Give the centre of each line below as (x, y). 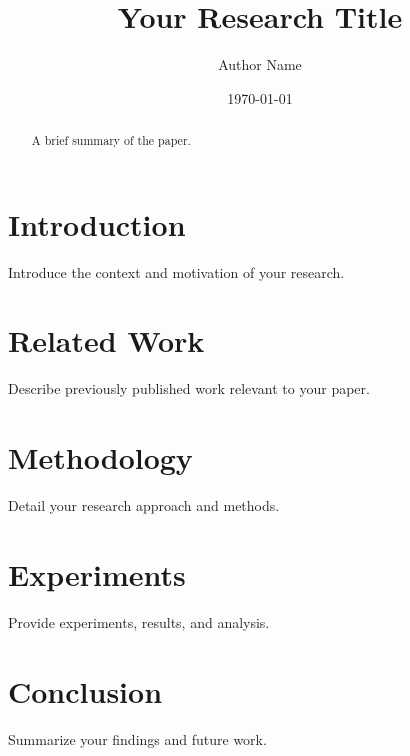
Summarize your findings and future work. (137, 738)
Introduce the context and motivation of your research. (176, 271)
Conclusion (85, 690)
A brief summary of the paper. (111, 140)
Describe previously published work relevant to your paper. (189, 388)
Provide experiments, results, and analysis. (139, 621)
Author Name (260, 64)
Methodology (100, 457)
